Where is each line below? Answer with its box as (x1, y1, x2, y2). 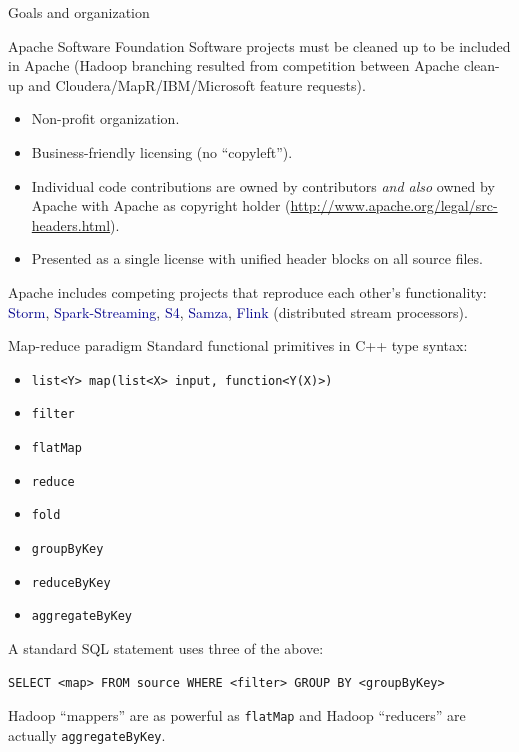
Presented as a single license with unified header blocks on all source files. (31, 248, 483, 269)
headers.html (31, 214, 111, 235)
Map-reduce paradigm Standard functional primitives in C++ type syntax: (8, 335, 468, 356)
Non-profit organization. (31, 108, 180, 129)
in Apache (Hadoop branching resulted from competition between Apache (8, 55, 460, 76)
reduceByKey (31, 575, 111, 590)
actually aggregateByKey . (8, 724, 166, 745)
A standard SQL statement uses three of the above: (8, 637, 324, 658)
